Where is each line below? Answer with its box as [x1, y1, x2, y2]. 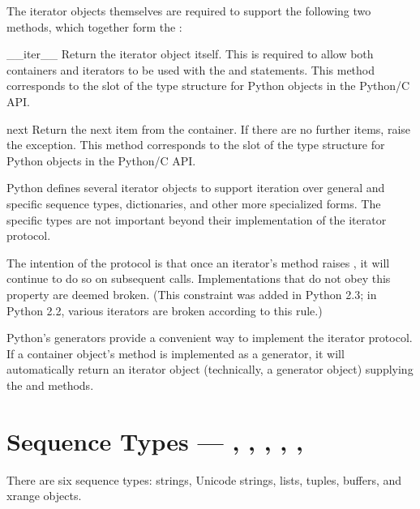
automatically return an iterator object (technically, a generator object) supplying [6, 361, 414, 378]
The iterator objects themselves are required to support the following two [6, 2, 371, 19]
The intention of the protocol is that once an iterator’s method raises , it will [6, 254, 390, 271]
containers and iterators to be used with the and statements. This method [6, 61, 375, 78]
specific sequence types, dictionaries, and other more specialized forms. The [6, 195, 381, 212]
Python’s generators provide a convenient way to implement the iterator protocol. [6, 329, 413, 346]
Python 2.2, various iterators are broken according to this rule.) [6, 302, 323, 319]
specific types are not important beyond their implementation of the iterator [6, 211, 387, 228]
